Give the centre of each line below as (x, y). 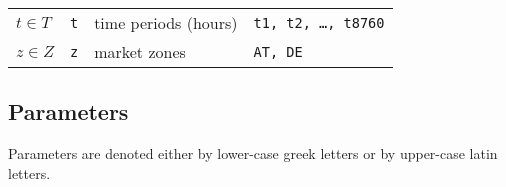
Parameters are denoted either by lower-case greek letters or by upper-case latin (253, 153)
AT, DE (278, 51)
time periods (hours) (166, 22)
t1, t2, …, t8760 (319, 22)
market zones (140, 51)
